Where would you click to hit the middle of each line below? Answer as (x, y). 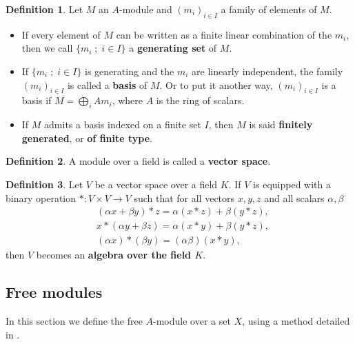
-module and (146, 9)
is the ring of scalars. (200, 100)
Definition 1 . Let (44, 9)
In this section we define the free (74, 321)
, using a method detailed (296, 321)
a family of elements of (269, 9)
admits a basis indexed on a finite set (123, 124)
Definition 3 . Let (44, 184)
